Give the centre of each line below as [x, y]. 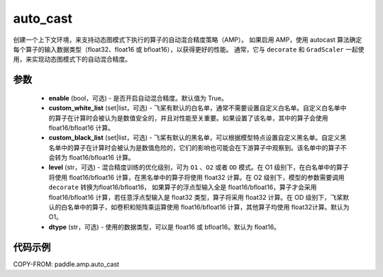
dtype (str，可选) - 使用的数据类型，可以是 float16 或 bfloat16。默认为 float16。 [164, 227]
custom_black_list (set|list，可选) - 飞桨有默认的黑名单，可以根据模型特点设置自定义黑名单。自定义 [194, 137]
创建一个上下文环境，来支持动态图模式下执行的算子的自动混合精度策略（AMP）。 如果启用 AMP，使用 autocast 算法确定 [188, 40]
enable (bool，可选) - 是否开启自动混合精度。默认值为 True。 [138, 98]
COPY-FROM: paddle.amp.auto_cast [66, 264]
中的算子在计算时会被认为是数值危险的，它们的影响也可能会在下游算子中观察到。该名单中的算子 [200, 147]
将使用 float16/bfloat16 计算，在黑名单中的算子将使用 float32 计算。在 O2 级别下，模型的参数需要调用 [197, 177]
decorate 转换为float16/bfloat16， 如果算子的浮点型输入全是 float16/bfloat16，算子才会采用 [183, 187]
